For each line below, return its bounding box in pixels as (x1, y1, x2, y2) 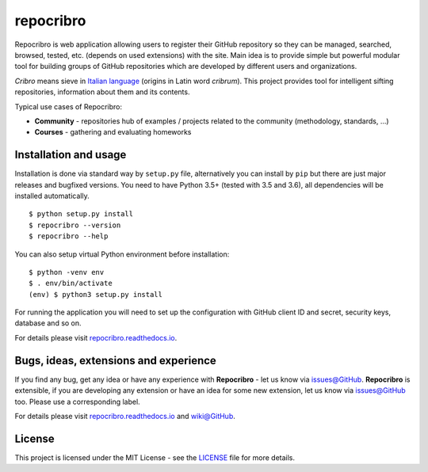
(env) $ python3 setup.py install (29, 290, 162, 299)
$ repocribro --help (29, 232, 109, 241)
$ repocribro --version (29, 220, 121, 230)
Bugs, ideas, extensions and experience (14, 353, 217, 367)
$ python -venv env (29, 268, 105, 276)
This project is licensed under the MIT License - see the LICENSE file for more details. (14, 452, 296, 462)
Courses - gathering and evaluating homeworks (34, 128, 192, 137)
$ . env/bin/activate (29, 279, 113, 288)
